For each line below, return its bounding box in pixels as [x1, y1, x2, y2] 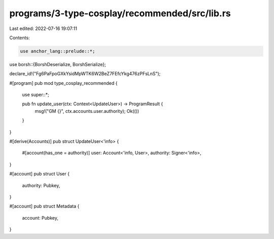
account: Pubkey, [22, 215, 58, 221]
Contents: [9, 35, 30, 41]
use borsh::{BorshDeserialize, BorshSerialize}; [9, 61, 106, 67]
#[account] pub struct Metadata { [9, 203, 80, 210]
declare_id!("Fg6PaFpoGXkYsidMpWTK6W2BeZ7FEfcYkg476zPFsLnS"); [9, 71, 161, 77]
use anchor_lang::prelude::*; [20, 48, 95, 54]
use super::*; [22, 92, 49, 98]
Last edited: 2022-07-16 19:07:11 [9, 25, 77, 32]
